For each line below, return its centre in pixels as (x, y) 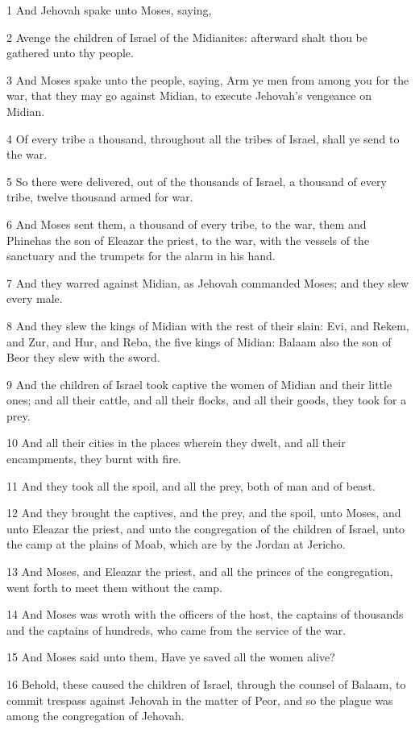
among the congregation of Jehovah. (95, 716)
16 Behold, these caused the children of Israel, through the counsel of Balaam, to (206, 684)
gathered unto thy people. (70, 53)
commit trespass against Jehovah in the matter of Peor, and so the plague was (200, 700)
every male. (35, 298)
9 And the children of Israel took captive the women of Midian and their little (199, 384)
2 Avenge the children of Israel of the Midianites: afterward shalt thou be (187, 37)
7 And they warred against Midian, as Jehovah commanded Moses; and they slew (208, 282)
